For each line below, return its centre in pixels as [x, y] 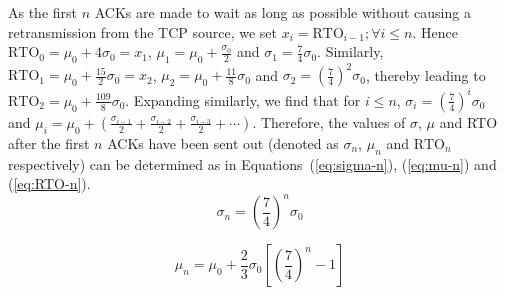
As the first [43, 12]
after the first [49, 142]
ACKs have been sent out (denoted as [223, 142]
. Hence [435, 31]
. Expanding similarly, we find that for [243, 99]
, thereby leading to [425, 74]
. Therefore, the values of [329, 121]
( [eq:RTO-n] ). [49, 183]
